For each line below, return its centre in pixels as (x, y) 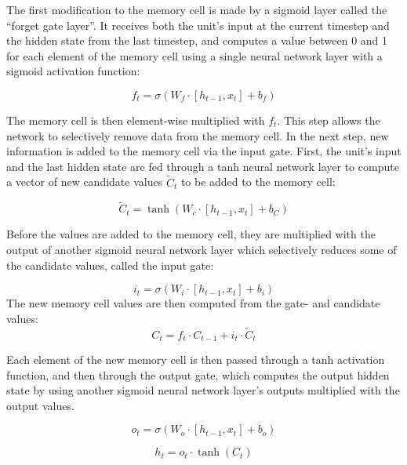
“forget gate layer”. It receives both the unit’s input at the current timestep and (198, 25)
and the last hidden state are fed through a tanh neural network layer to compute (203, 166)
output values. (40, 405)
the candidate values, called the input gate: (110, 265)
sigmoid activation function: (73, 71)
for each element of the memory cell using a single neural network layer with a (194, 55)
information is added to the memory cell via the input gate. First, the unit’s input (204, 151)
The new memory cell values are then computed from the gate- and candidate (193, 303)
